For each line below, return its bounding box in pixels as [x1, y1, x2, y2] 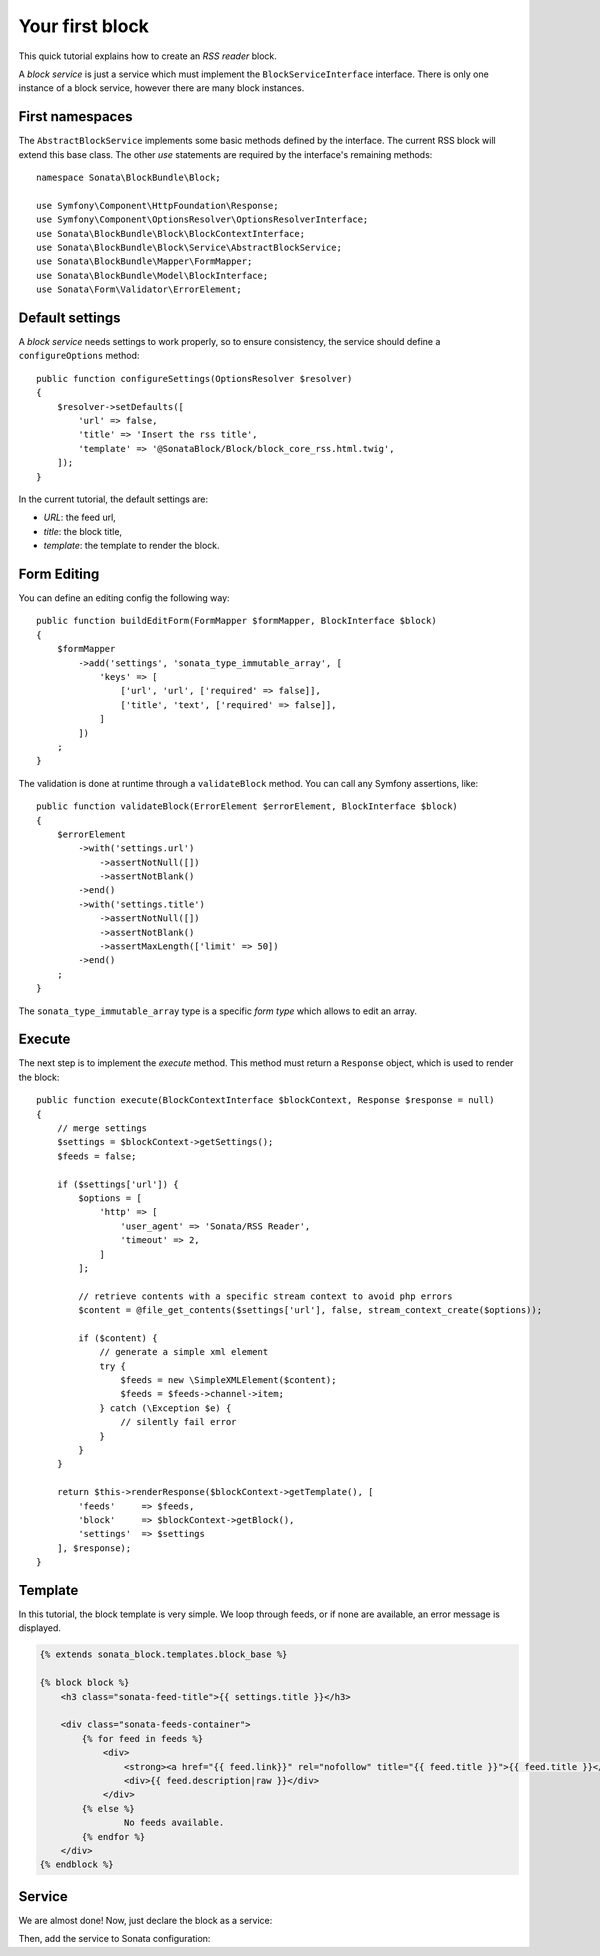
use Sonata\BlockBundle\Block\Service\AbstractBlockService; [36, 241, 342, 253]
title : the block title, [43, 525, 123, 537]
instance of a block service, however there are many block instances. [18, 82, 305, 94]
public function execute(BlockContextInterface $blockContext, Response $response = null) [36, 1095, 495, 1106]
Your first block [18, 15, 150, 37]
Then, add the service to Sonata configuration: [18, 1933, 211, 1945]
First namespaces [18, 108, 133, 125]
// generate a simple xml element [99, 1346, 269, 1358]
